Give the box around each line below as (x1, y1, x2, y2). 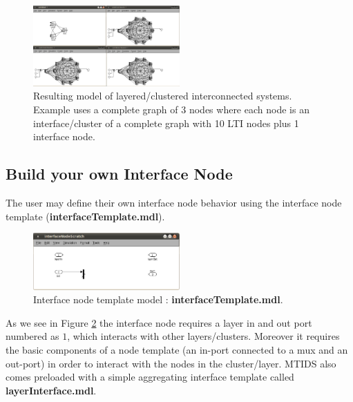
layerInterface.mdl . (6, 383, 97, 397)
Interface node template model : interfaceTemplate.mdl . (33, 292, 283, 307)
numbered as (6, 329, 59, 343)
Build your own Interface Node (6, 163, 233, 184)
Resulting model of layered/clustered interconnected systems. (33, 88, 292, 103)
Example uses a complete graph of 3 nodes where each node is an (33, 102, 309, 116)
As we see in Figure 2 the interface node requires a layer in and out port (6, 315, 312, 329)
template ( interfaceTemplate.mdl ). (6, 209, 165, 223)
